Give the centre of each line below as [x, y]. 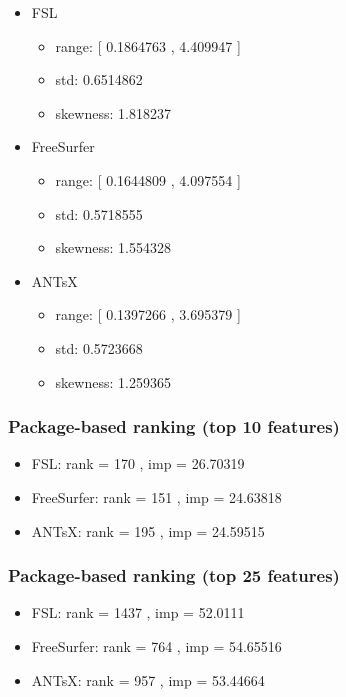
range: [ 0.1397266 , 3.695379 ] [148, 314]
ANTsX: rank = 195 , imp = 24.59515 [148, 530]
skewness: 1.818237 [113, 112]
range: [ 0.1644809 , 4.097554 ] [148, 179]
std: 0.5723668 [99, 347]
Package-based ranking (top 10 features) [174, 426]
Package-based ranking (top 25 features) [174, 575]
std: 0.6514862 [99, 79]
